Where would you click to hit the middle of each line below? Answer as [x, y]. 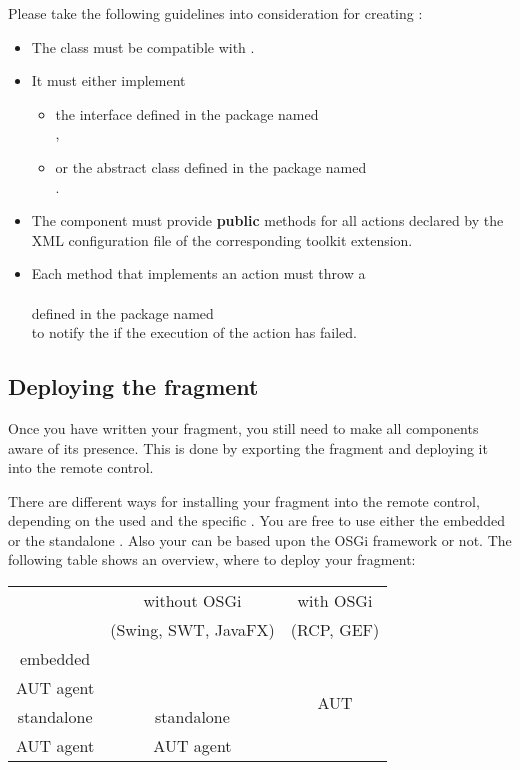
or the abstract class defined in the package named [211, 166]
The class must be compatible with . [143, 46]
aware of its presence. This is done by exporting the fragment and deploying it [248, 447]
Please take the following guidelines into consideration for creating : [215, 13]
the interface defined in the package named [187, 113]
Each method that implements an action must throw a [198, 273]
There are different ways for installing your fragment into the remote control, [244, 500]
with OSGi [335, 601]
